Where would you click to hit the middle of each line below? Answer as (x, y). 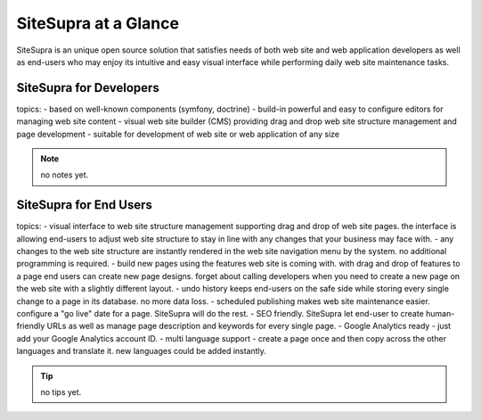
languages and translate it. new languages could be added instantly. (142, 351)
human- (440, 314)
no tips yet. (61, 392)
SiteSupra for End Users (85, 205)
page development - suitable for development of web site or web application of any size (178, 134)
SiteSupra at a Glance (98, 23)
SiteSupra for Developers (88, 88)
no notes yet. (65, 175)
